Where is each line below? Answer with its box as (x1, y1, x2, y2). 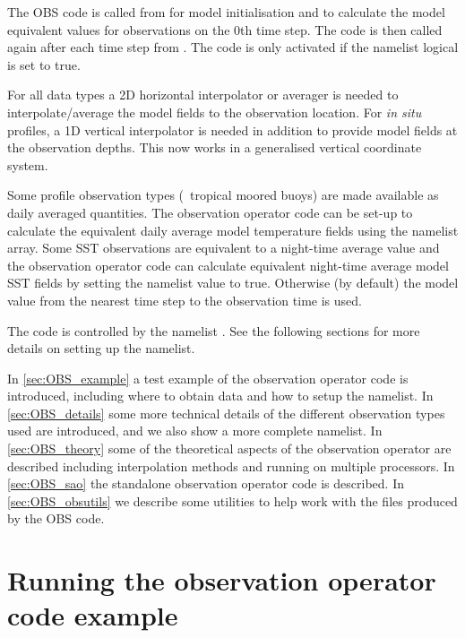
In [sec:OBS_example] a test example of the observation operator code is (7, 368, 409, 387)
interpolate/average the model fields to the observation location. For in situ (7, 102, 422, 121)
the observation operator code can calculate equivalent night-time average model (7, 255, 449, 274)
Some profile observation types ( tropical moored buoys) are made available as (7, 185, 439, 204)
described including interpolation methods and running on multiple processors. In (7, 456, 455, 475)
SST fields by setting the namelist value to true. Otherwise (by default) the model (7, 273, 459, 292)
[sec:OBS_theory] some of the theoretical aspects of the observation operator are (7, 439, 452, 458)
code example (7, 597, 178, 634)
